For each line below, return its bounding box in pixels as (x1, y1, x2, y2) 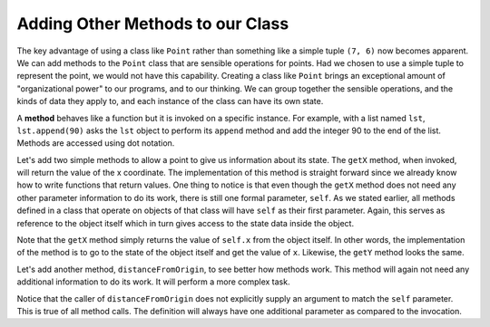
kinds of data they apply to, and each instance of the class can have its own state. (16, 96, 324, 107)
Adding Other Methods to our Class (16, 14, 289, 34)
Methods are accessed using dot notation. (16, 138, 175, 149)
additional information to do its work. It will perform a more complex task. (16, 276, 290, 287)
